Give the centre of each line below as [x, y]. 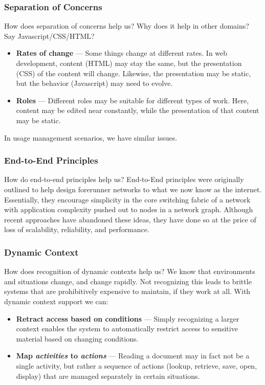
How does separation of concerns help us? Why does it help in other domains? [127, 26]
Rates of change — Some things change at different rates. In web [122, 53]
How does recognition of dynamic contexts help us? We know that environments [130, 271]
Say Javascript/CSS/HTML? [49, 36]
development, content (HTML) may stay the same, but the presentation [129, 63]
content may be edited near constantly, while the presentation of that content [138, 110]
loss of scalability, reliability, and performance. [77, 229]
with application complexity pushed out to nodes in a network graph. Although [129, 209]
